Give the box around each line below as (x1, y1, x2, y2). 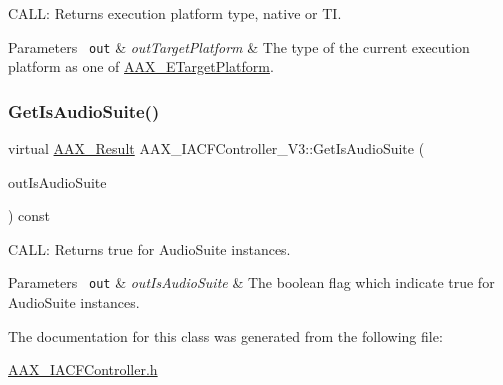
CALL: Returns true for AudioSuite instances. (8, 238, 291, 259)
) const (8, 205, 51, 226)
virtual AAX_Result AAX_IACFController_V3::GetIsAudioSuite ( (8, 138, 425, 159)
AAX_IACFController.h (8, 359, 158, 380)
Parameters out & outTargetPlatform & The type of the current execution (8, 36, 470, 57)
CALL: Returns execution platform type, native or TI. (8, 3, 342, 23)
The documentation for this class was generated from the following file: (8, 325, 443, 346)
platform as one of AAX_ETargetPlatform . (8, 56, 274, 77)
